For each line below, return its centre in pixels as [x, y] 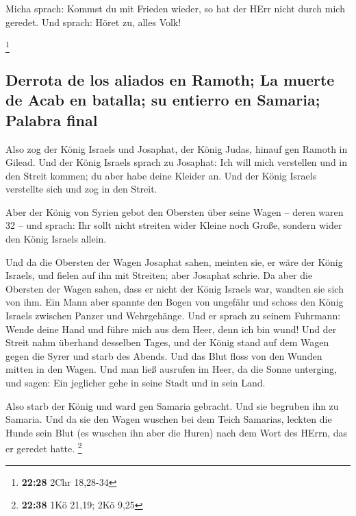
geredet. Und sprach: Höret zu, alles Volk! [93, 22]
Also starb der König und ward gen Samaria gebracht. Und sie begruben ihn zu [172, 405]
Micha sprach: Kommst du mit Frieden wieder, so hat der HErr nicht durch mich [175, 8]
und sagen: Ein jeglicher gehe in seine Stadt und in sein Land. [136, 382]
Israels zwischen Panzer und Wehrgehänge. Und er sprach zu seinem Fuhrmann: [173, 316]
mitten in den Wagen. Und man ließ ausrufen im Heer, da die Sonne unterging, [171, 369]
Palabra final [52, 120]
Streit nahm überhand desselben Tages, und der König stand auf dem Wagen [167, 342]
